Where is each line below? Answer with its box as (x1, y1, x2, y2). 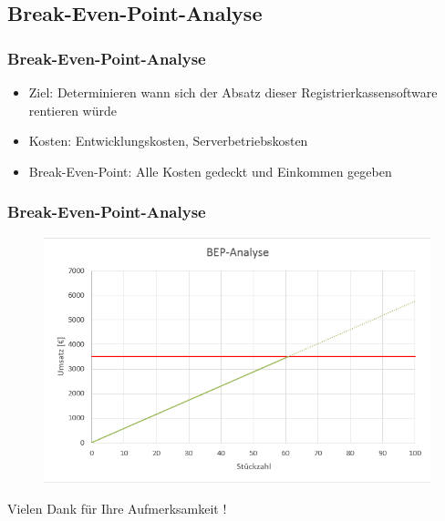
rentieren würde (28, 100, 117, 119)
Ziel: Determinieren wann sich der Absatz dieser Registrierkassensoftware (28, 83, 438, 101)
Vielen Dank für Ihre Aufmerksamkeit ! (7, 499, 227, 518)
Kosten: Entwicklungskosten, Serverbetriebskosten (28, 131, 308, 150)
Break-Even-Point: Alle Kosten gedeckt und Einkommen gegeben (28, 161, 392, 180)
